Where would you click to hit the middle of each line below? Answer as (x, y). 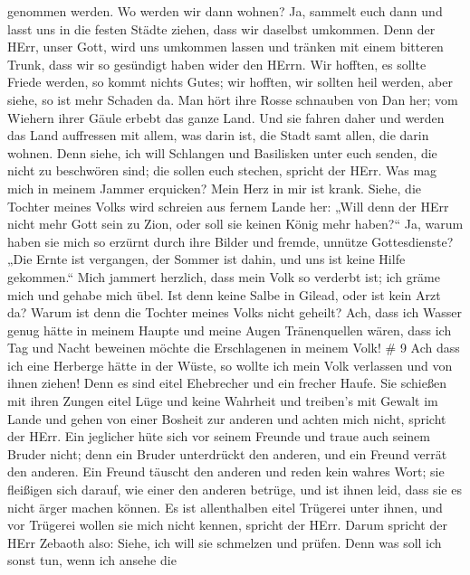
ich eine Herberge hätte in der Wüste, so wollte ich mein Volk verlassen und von (230, 365)
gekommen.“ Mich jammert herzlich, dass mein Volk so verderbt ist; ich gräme (224, 276)
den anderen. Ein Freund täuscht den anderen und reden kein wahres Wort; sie (226, 471)
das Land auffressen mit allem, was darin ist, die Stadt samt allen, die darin (218, 135)
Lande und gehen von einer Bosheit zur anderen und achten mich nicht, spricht (227, 418)
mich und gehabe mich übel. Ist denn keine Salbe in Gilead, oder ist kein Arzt (224, 294)
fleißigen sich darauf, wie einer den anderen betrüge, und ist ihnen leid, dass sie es (235, 490)
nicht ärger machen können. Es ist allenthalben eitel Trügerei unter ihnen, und (225, 507)
